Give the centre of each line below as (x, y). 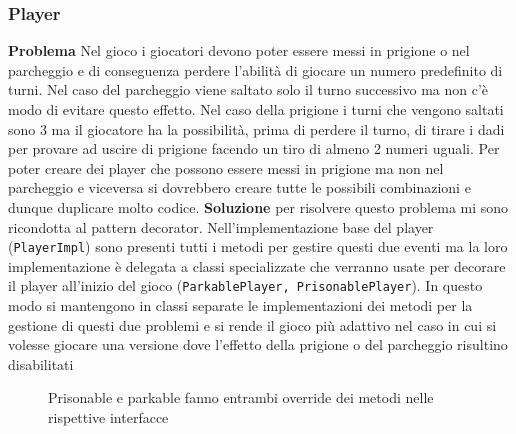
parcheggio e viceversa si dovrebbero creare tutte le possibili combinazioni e (239, 187)
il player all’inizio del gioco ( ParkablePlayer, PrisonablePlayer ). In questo (245, 285)
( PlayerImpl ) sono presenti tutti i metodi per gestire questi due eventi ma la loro (258, 246)
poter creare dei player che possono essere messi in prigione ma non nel (226, 167)
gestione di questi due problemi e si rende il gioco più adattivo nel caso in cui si (252, 324)
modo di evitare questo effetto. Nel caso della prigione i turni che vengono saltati (256, 109)
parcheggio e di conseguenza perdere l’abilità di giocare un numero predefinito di (255, 69)
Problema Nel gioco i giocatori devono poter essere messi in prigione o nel (239, 50)
